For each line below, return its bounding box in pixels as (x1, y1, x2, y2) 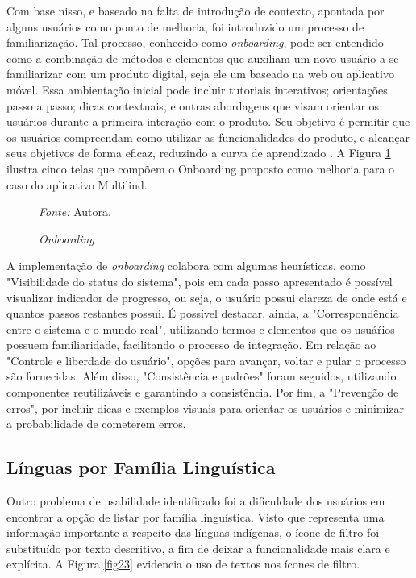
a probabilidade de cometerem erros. (6, 415, 186, 432)
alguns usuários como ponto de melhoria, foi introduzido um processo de (6, 18, 364, 35)
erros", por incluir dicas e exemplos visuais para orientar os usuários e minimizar (6, 399, 405, 416)
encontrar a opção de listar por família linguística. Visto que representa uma (6, 508, 385, 525)
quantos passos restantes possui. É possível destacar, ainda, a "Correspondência (6, 305, 399, 322)
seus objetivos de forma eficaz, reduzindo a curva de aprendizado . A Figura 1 (6, 144, 391, 161)
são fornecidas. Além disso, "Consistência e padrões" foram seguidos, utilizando (6, 368, 397, 385)
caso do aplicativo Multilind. (6, 176, 148, 193)
